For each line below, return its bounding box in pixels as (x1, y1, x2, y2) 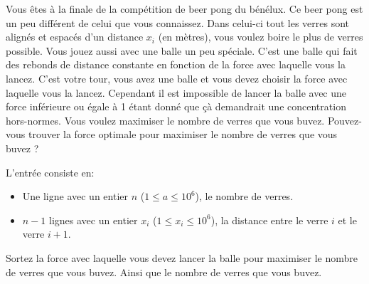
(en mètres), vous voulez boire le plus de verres (158, 29, 363, 44)
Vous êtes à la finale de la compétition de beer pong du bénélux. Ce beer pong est (6, 1, 363, 16)
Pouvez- (327, 112, 362, 127)
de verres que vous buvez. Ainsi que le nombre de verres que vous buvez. (6, 264, 322, 279)
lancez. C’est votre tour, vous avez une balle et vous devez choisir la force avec (6, 70, 348, 85)
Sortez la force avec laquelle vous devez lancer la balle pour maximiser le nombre (6, 250, 358, 265)
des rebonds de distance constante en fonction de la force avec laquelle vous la (6, 57, 346, 72)
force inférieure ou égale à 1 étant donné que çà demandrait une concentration (6, 99, 346, 114)
